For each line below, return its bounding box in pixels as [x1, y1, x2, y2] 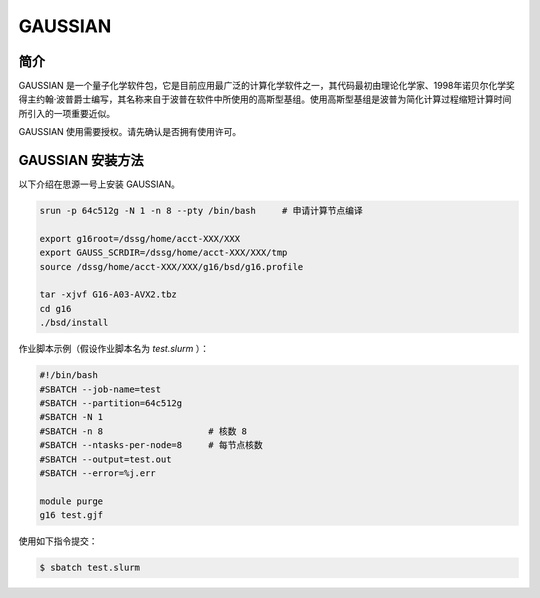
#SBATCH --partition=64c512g [39, 398, 183, 409]
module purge [39, 495, 104, 507]
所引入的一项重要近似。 [18, 107, 115, 119]
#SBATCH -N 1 [39, 411, 104, 423]
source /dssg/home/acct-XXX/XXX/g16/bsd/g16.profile [39, 261, 304, 272]
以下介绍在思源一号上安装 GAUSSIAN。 [18, 178, 180, 190]
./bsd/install [39, 317, 109, 329]
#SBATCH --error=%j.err [39, 467, 157, 479]
